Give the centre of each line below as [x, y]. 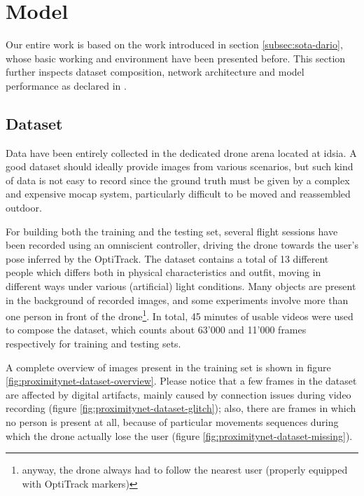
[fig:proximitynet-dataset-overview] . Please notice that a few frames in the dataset [181, 381]
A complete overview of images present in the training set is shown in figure [168, 367]
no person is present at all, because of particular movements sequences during [172, 422]
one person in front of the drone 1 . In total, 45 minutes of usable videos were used [180, 315]
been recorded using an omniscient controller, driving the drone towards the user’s [182, 245]
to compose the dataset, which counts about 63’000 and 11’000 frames [156, 330]
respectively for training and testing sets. [93, 344]
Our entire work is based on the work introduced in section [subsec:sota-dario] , [174, 44]
